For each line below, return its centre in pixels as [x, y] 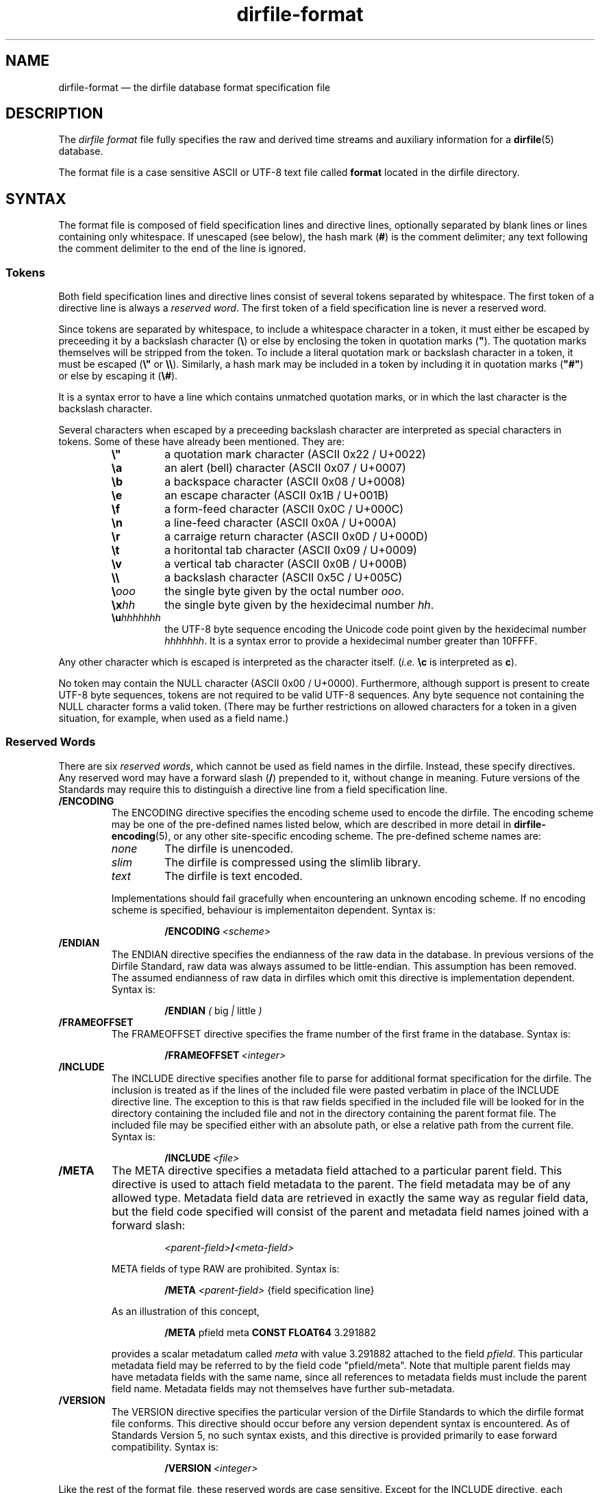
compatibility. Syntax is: [165, 1446]
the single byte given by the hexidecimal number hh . [299, 605]
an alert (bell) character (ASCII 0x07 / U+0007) [285, 468]
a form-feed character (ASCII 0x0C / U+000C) [284, 509]
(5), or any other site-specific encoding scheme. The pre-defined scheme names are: [348, 836]
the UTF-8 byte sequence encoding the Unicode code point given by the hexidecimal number [376, 629]
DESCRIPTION [54, 114]
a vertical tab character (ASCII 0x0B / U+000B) [286, 564]
